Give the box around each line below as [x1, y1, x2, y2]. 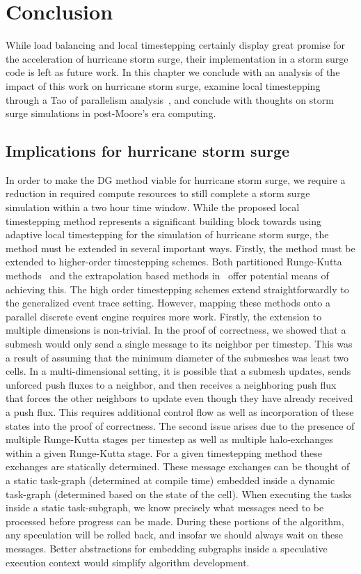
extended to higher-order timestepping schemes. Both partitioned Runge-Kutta [6, 254, 342, 269]
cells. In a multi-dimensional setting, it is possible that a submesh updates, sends [6, 364, 351, 378]
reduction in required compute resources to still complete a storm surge [6, 186, 310, 201]
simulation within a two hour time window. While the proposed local [6, 200, 300, 215]
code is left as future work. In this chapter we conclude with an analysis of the [6, 65, 340, 79]
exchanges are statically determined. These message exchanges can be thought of [6, 459, 350, 474]
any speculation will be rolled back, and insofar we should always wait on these [6, 527, 344, 542]
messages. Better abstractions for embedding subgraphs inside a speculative [6, 541, 328, 555]
